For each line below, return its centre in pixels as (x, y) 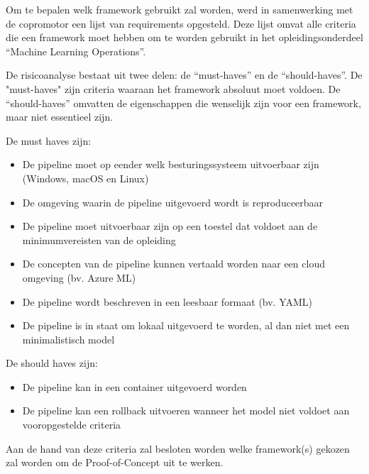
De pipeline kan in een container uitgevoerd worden (134, 386)
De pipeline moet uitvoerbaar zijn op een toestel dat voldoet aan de (170, 226)
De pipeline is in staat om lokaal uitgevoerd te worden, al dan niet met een (186, 325)
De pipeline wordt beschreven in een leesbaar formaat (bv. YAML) (167, 301)
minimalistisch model (68, 339)
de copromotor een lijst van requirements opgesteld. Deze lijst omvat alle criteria (181, 23)
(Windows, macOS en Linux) (86, 178)
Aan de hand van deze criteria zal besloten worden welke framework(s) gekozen (178, 448)
